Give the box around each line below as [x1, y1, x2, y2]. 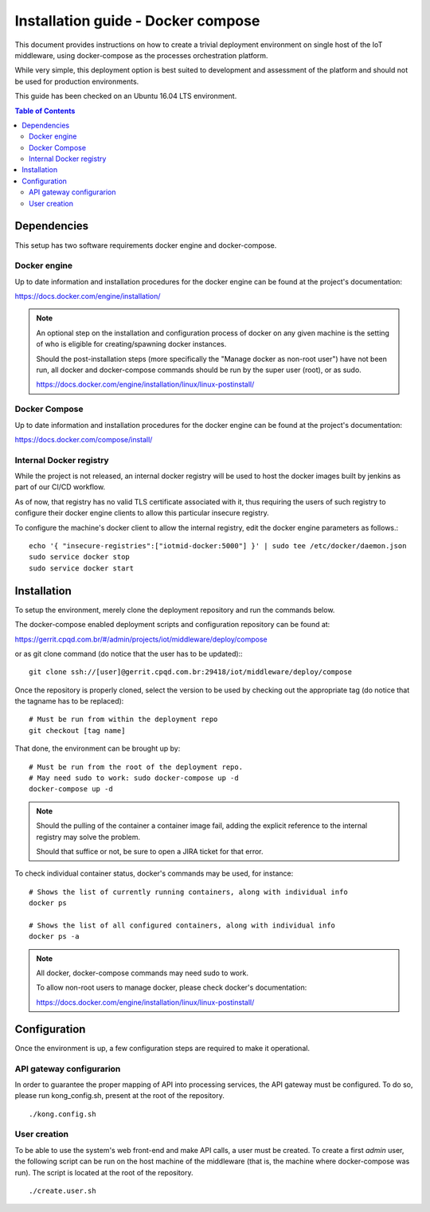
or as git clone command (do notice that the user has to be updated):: [14, 649, 243, 658]
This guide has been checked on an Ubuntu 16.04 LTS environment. [14, 92, 237, 101]
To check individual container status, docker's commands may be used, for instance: [14, 869, 294, 878]
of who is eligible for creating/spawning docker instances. [36, 339, 227, 349]
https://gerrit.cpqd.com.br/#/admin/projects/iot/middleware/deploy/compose [14, 634, 268, 644]
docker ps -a [29, 932, 80, 941]
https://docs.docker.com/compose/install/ [14, 434, 153, 444]
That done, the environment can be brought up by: [14, 743, 181, 753]
